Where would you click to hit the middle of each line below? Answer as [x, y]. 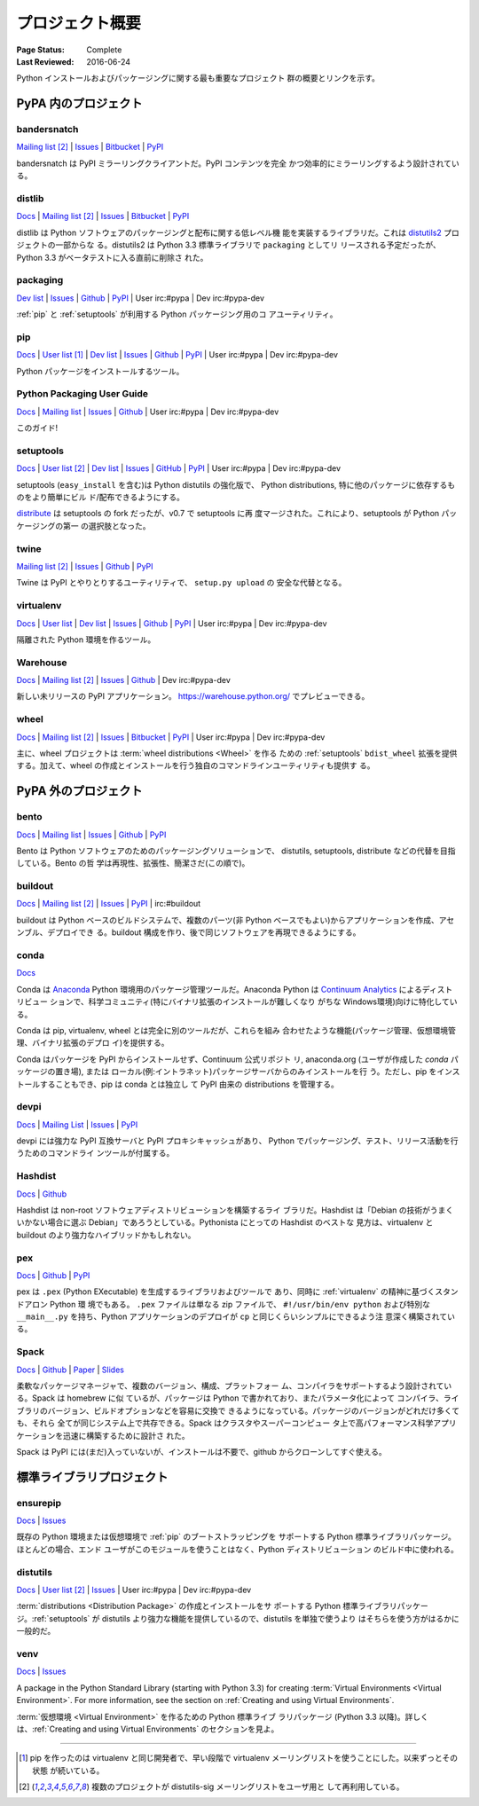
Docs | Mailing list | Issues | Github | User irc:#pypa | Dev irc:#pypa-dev [148, 412]
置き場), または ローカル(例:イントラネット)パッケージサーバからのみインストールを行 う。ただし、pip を [246, 1072]
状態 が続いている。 [68, 1771]
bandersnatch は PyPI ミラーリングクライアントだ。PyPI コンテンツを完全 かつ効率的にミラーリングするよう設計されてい [238, 163]
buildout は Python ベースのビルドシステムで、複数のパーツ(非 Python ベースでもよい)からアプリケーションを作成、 [228, 920]
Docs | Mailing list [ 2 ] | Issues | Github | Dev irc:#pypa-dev [123, 680]
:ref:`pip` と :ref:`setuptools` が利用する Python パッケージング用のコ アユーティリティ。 [177, 314]
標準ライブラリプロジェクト [92, 1477]
